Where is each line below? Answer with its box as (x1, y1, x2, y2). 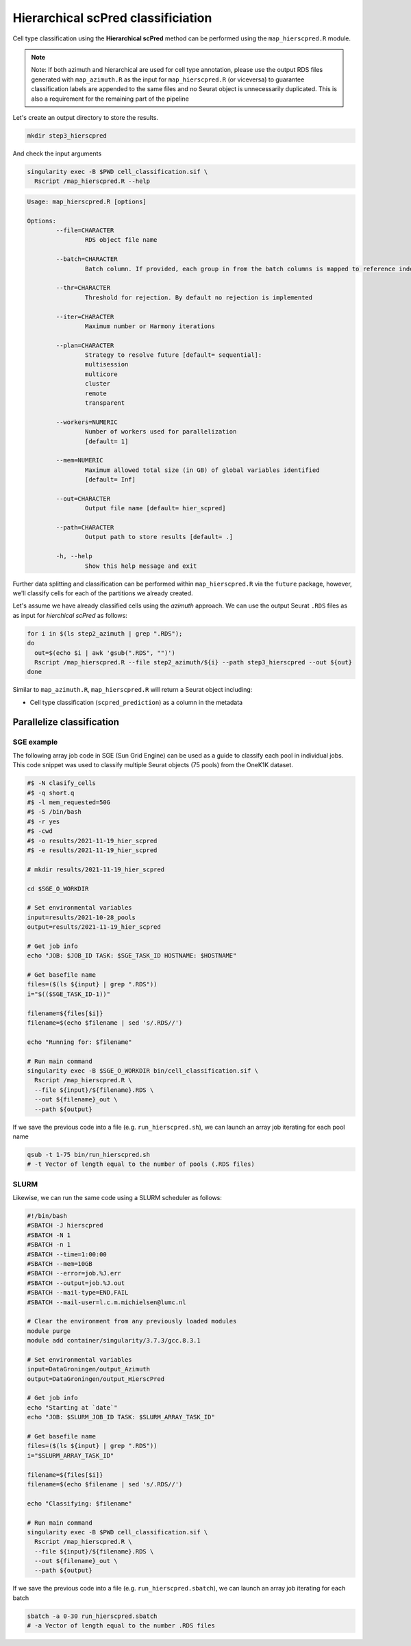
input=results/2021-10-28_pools (27, 913, 136, 921)
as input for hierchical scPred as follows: (12, 611, 128, 619)
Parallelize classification (12, 716, 120, 727)
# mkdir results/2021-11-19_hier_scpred (27, 865, 164, 873)
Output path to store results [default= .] (84, 533, 234, 541)
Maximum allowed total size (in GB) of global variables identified (84, 466, 320, 474)
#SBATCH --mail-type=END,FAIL (27, 1288, 129, 1297)
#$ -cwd (27, 827, 53, 835)
